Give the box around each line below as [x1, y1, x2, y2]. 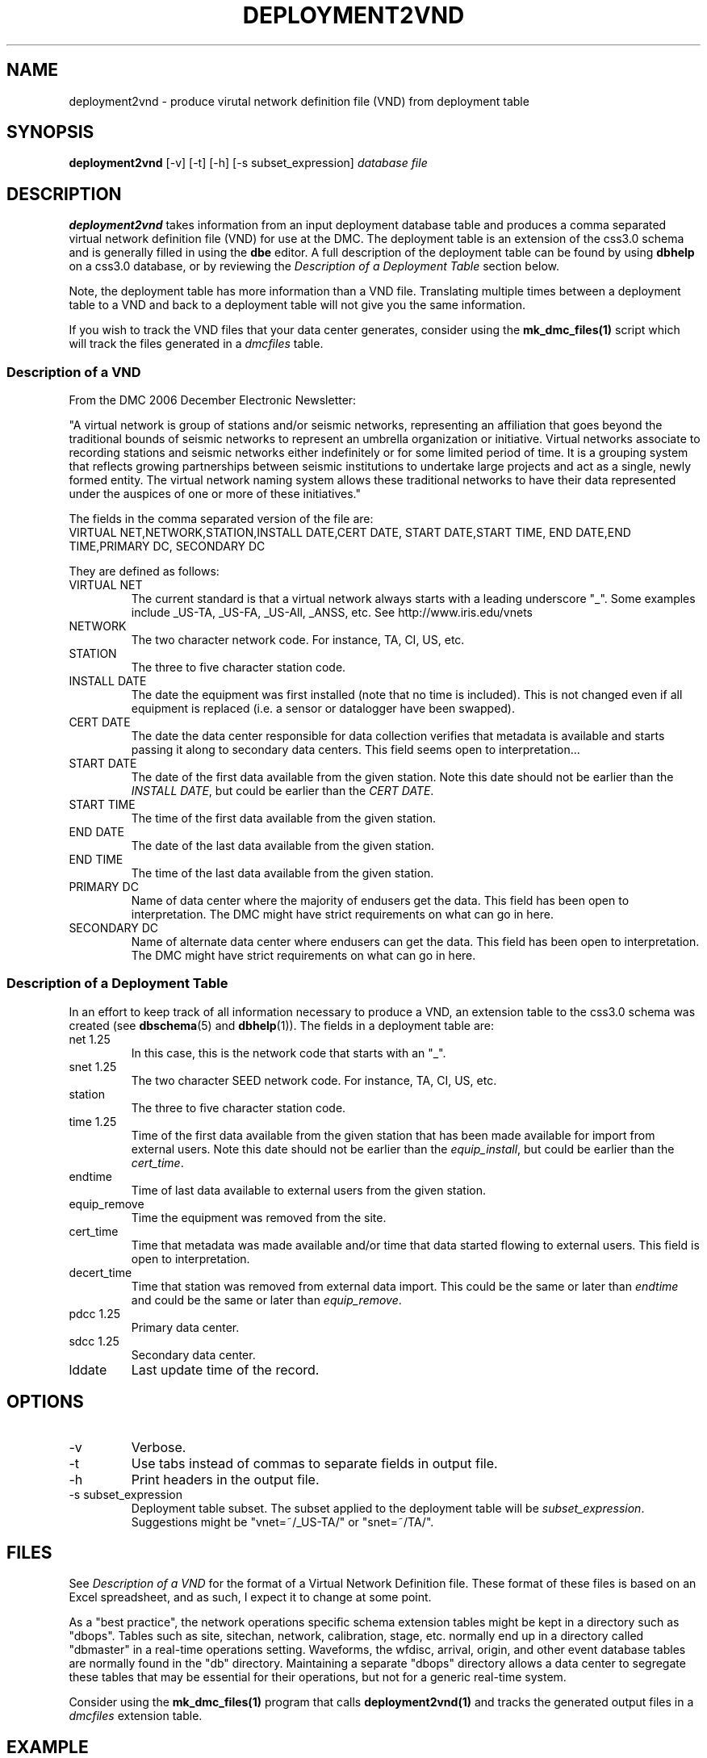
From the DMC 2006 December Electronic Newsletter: [69, 393, 357, 408]
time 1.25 [69, 1114, 117, 1128]
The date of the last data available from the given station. [131, 839, 435, 853]
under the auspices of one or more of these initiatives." [69, 487, 361, 501]
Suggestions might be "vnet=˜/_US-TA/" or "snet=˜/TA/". [131, 1514, 434, 1529]
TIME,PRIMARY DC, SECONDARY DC [69, 539, 266, 554]
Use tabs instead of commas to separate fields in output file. [131, 1455, 498, 1471]
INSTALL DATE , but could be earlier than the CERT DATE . [131, 784, 434, 798]
